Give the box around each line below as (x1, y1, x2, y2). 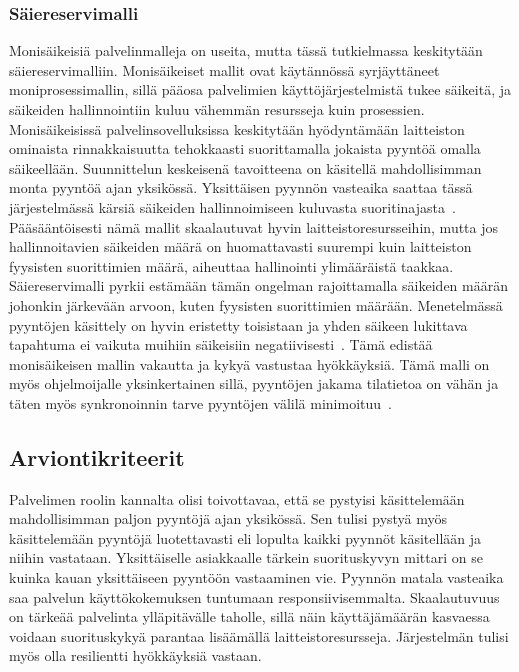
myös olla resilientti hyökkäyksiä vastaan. (9, 645, 262, 666)
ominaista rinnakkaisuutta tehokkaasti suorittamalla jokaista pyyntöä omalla (9, 138, 481, 159)
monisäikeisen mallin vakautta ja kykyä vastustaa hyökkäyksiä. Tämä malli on (9, 353, 490, 374)
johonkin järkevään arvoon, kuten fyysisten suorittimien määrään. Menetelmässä (9, 294, 503, 315)
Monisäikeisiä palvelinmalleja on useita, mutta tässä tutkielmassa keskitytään (9, 40, 483, 61)
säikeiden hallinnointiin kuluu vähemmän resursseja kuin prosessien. (9, 99, 425, 119)
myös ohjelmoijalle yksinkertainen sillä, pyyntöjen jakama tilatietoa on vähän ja (9, 373, 499, 394)
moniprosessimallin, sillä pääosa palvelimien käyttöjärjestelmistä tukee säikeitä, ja (9, 79, 511, 100)
